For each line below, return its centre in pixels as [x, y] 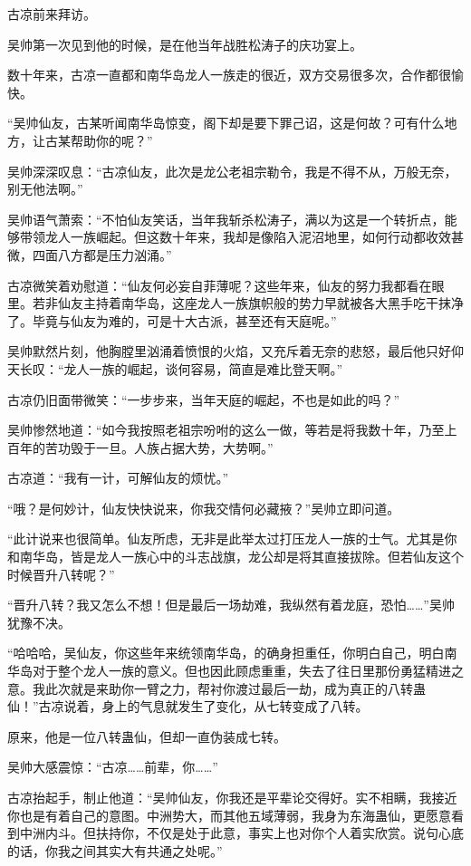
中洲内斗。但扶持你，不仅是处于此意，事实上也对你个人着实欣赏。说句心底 [241, 833]
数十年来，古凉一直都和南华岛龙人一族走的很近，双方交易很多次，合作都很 [229, 75]
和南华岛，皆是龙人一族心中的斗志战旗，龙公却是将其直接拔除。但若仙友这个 [235, 557]
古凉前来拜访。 [52, 14]
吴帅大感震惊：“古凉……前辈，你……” [113, 767]
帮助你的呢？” [111, 140]
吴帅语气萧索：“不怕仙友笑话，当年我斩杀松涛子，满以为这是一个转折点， [226, 219]
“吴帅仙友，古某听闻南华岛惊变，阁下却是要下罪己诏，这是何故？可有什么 [226, 123]
